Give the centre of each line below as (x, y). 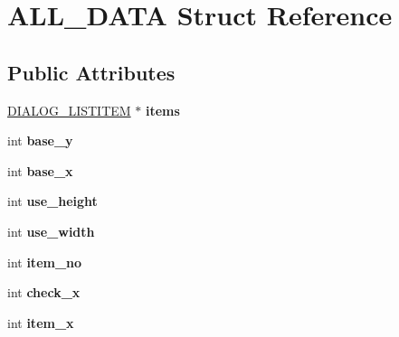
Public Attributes (91, 72)
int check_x (44, 292)
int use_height (52, 201)
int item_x (41, 322)
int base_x (40, 170)
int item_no (45, 262)
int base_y (40, 140)
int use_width (51, 231)
